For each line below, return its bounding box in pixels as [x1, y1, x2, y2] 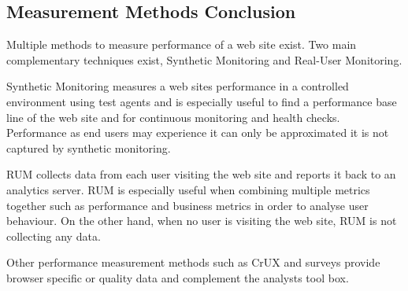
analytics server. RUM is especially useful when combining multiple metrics [6, 181, 370, 197]
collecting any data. [6, 227, 101, 244]
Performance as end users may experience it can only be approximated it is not [6, 124, 389, 141]
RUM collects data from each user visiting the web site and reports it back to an [6, 166, 396, 182]
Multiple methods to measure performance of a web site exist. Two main [6, 36, 357, 53]
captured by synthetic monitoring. [6, 139, 171, 156]
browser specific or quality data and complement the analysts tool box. [6, 269, 349, 285]
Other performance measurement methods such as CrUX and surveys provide [6, 254, 380, 271]
